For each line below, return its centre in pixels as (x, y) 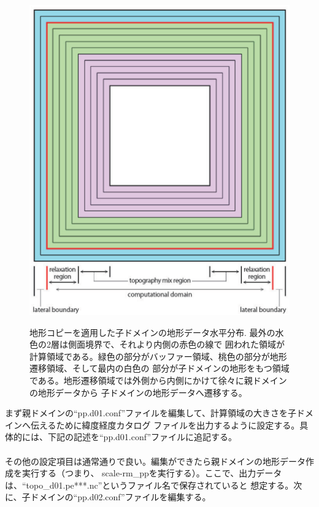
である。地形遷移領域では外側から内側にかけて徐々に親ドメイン (158, 380)
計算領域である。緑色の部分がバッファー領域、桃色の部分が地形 (158, 356)
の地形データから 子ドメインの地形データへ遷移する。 (138, 392)
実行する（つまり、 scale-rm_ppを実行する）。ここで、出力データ (152, 473)
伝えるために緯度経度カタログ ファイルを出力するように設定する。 (165, 425)
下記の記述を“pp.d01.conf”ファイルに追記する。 (142, 437)
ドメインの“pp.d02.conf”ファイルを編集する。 (121, 497)
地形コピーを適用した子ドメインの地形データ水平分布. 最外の (152, 332)
